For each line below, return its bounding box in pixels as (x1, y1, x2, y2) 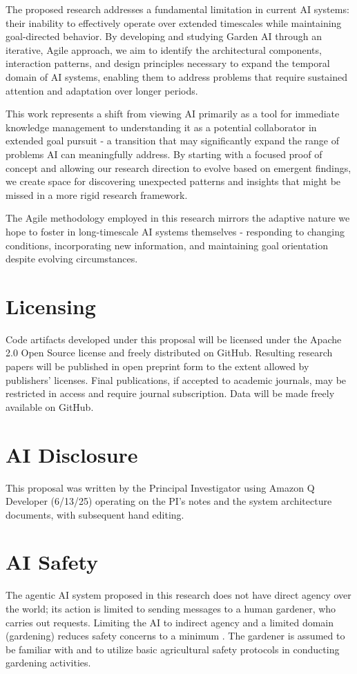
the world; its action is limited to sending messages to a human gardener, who (6, 601, 336, 615)
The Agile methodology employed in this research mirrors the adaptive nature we (6, 211, 350, 225)
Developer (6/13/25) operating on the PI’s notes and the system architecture (6, 494, 332, 508)
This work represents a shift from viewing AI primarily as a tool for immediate (6, 106, 340, 121)
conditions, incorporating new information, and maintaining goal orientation (6, 238, 328, 252)
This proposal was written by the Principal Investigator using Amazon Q (6, 480, 315, 494)
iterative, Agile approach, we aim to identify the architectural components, (6, 42, 322, 57)
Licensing (6, 291, 96, 320)
